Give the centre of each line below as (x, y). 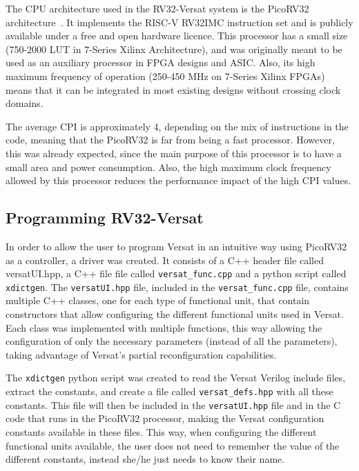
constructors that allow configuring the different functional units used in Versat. (175, 314)
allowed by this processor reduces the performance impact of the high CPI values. (178, 180)
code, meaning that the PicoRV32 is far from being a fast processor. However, (170, 140)
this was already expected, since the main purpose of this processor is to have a (174, 153)
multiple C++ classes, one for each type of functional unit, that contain (158, 300)
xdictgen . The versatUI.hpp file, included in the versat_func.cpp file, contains (177, 287)
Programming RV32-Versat (105, 218)
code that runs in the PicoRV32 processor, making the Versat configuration (165, 418)
